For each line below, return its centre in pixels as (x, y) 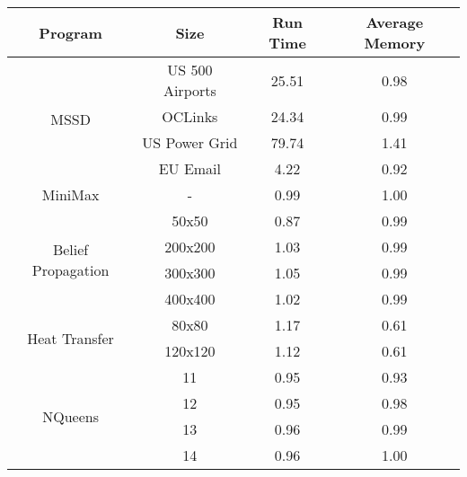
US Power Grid (190, 142)
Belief (70, 249)
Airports (189, 90)
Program (70, 32)
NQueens (70, 416)
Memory (395, 43)
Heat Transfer (70, 338)
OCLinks (190, 116)
